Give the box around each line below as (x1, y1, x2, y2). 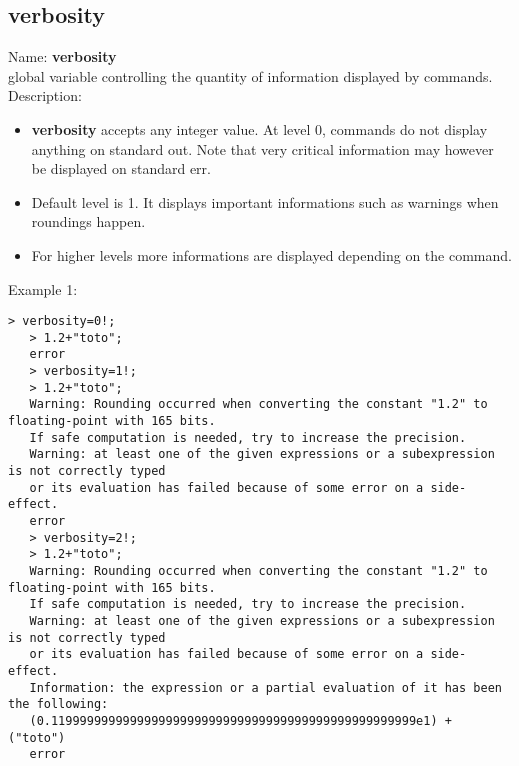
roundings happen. (31, 211, 146, 232)
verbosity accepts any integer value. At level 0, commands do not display (31, 118, 488, 139)
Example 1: (8, 278, 78, 299)
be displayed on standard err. (31, 158, 211, 179)
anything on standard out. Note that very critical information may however (31, 138, 494, 159)
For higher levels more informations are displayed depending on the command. (31, 244, 512, 265)
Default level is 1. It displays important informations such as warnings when (31, 191, 499, 212)
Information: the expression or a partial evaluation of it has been (29, 680, 502, 695)
